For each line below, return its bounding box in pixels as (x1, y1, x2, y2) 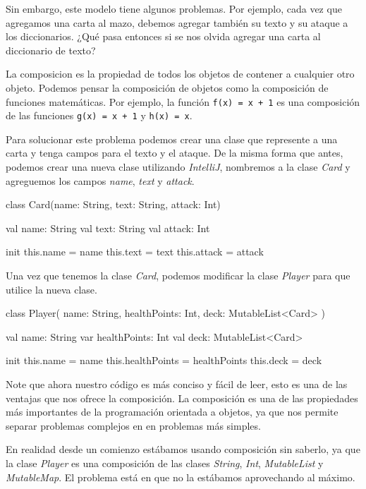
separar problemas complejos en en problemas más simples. (6, 418, 261, 433)
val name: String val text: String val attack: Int (6, 220, 210, 235)
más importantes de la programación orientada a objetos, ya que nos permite (6, 404, 338, 419)
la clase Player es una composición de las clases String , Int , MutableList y (6, 455, 324, 470)
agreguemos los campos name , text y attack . (6, 173, 195, 188)
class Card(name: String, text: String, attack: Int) (6, 197, 221, 212)
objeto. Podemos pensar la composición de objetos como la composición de (6, 80, 329, 95)
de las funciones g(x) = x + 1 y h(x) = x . (6, 108, 193, 123)
